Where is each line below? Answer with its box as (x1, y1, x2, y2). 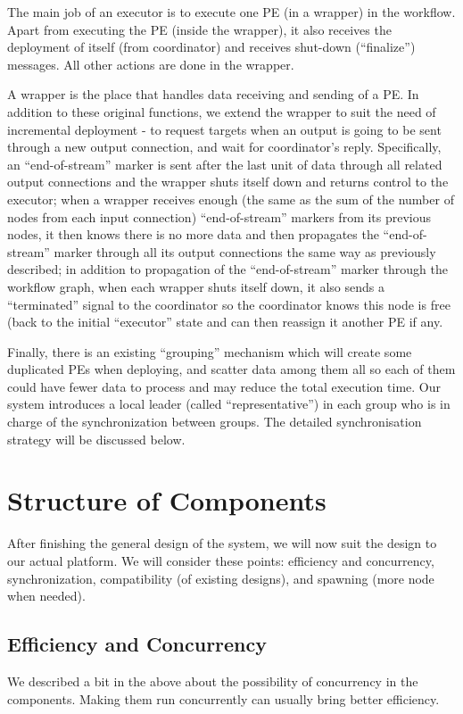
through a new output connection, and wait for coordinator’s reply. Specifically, (7, 137, 442, 156)
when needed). (7, 586, 86, 605)
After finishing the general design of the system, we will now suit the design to (7, 534, 437, 552)
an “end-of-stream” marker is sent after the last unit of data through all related (7, 154, 442, 173)
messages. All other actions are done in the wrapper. (7, 54, 294, 73)
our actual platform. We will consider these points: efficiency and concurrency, (7, 551, 434, 569)
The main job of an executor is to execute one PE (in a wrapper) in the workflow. (7, 3, 456, 21)
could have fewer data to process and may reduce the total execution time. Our (7, 377, 441, 395)
